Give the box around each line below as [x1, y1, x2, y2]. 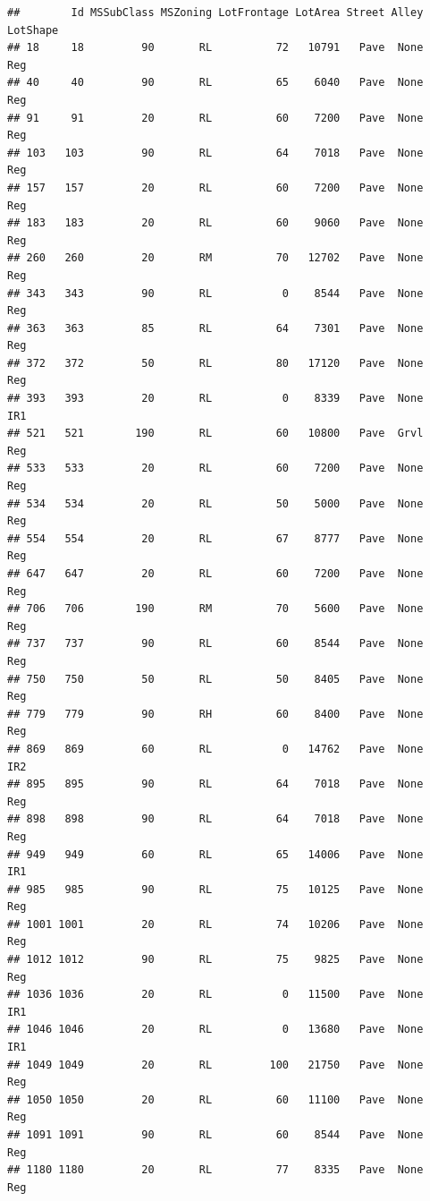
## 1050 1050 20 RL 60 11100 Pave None [7, 1093, 424, 1106]
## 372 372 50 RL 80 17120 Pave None [7, 356, 424, 370]
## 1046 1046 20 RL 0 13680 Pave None [7, 1023, 424, 1036]
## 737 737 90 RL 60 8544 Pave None [7, 637, 424, 651]
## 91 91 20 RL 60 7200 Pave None [7, 111, 424, 124]
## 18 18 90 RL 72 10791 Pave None [7, 41, 424, 55]
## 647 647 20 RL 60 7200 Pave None [7, 567, 424, 580]
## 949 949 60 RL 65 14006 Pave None [7, 848, 424, 861]
